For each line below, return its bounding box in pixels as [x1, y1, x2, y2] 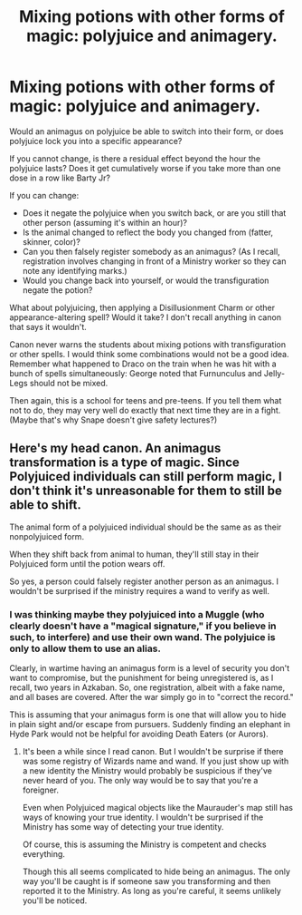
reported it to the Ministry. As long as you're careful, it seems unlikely [22, 886, 282, 897]
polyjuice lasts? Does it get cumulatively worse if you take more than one [9, 162, 281, 173]
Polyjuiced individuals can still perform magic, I [9, 469, 282, 484]
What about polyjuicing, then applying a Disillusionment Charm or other [9, 302, 276, 313]
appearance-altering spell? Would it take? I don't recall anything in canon [9, 311, 282, 323]
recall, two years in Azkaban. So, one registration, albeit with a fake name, [9, 682, 286, 693]
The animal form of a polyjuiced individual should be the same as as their [9, 521, 282, 532]
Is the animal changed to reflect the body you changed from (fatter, [22, 227, 274, 238]
